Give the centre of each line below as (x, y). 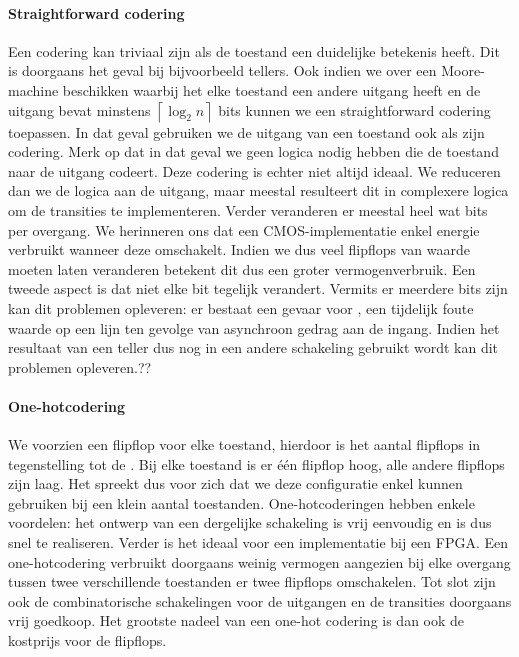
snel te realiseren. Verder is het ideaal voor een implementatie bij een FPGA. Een (258, 542)
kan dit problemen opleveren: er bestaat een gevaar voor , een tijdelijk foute (241, 307)
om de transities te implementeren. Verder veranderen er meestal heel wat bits (248, 209)
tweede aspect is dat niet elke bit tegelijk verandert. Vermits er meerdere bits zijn (258, 288)
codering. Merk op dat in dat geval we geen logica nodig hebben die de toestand (253, 151)
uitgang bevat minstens (79, 109)
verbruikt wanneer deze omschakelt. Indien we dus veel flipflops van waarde (239, 249)
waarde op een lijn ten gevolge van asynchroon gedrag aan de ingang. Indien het (254, 327)
